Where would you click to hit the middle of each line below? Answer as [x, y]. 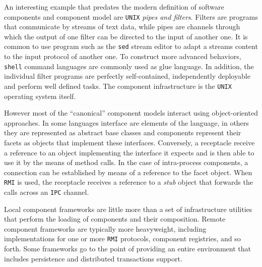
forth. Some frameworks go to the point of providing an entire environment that [127, 249]
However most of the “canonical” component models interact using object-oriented [131, 113]
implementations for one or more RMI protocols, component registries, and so [122, 238]
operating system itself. [40, 96]
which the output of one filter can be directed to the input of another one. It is [126, 36]
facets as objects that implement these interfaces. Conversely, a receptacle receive [129, 142]
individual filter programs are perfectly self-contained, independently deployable [127, 76]
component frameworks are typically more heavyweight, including [105, 228]
